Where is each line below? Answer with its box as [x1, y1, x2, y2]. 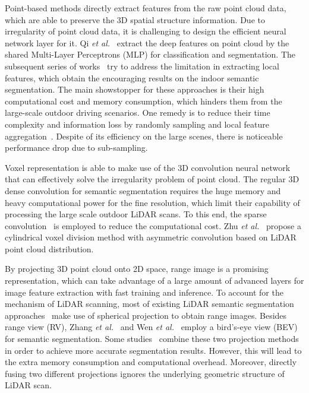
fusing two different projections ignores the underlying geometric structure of [5, 367, 285, 379]
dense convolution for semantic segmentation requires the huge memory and [5, 184, 281, 196]
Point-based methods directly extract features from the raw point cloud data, [5, 2, 286, 14]
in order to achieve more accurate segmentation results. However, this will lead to [5, 344, 302, 356]
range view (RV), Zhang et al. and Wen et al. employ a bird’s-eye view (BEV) [5, 321, 298, 333]
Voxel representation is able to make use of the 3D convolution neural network [5, 161, 291, 173]
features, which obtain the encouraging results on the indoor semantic [5, 71, 259, 84]
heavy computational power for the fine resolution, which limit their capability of [5, 196, 300, 208]
